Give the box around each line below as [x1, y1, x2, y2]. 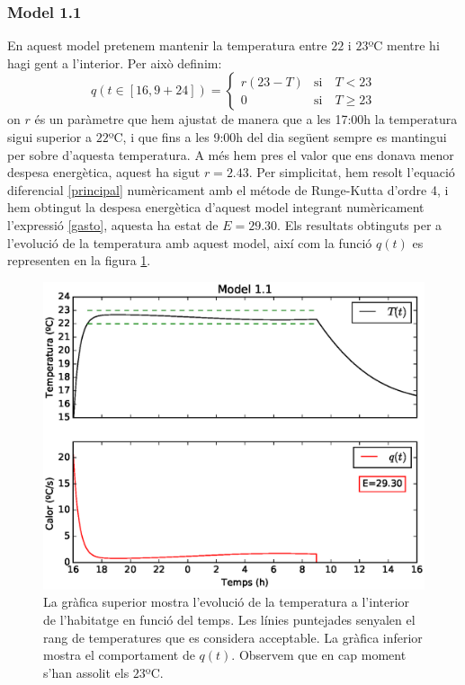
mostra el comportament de [43, 645, 195, 664]
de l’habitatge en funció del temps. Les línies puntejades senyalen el [43, 609, 416, 628]
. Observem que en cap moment [231, 645, 407, 664]
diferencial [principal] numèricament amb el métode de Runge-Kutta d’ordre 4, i [7, 180, 449, 199]
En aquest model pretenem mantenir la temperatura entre [7, 36, 327, 55]
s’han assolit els [43, 663, 130, 681]
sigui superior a [7, 128, 92, 146]
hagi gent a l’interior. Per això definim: [7, 53, 222, 72]
